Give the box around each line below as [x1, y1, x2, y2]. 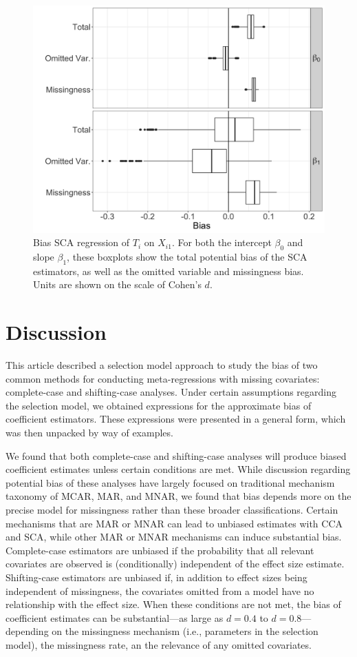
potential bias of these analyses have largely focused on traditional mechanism [6, 475, 335, 489]
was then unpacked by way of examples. [6, 425, 173, 440]
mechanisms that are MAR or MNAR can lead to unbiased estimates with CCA [6, 516, 343, 530]
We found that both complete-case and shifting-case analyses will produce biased [6, 448, 347, 463]
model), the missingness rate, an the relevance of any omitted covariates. [6, 637, 312, 651]
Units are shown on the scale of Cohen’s [33, 277, 202, 292]
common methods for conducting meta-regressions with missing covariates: [6, 371, 320, 385]
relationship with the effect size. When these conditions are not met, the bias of [6, 597, 341, 611]
